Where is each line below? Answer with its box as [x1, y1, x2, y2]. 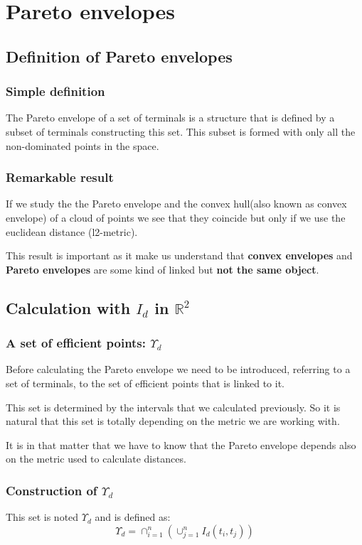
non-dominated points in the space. [6, 138, 159, 153]
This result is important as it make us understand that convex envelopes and [6, 248, 353, 263]
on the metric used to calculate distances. [6, 451, 186, 466]
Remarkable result [6, 168, 114, 186]
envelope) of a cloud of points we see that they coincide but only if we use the [6, 210, 346, 225]
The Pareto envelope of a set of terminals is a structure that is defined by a [6, 110, 335, 125]
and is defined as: [95, 509, 171, 524]
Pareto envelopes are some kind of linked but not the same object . [6, 261, 319, 276]
